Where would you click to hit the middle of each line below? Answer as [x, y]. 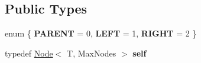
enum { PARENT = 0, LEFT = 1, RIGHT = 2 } [101, 33]
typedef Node [29, 53]
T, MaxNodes [92, 53]
